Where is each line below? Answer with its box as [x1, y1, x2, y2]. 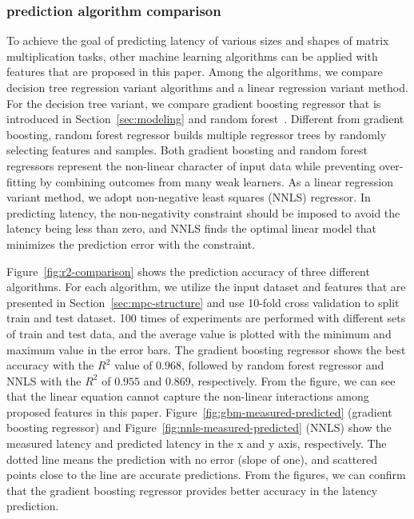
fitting [6, 173, 37, 190]
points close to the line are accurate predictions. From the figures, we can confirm [6, 466, 406, 483]
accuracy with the [6, 357, 94, 373]
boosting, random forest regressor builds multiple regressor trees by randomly [6, 126, 387, 142]
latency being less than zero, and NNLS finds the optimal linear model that [6, 220, 376, 237]
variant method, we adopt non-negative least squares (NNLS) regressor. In [6, 189, 371, 206]
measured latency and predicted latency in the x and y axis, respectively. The [6, 435, 387, 452]
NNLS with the [6, 372, 82, 389]
